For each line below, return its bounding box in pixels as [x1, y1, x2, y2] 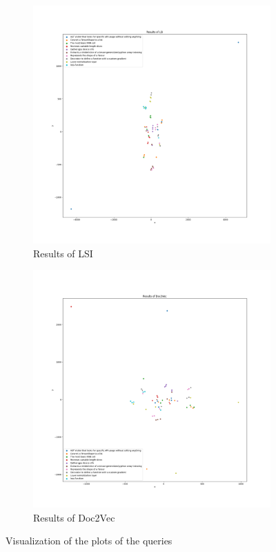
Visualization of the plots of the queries [6, 533, 172, 548]
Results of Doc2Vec [33, 510, 115, 524]
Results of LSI [33, 246, 93, 260]
